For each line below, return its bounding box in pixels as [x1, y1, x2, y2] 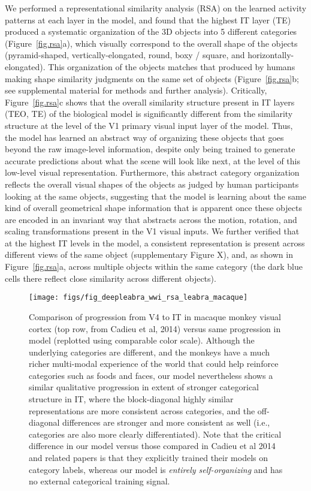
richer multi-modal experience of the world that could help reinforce [29, 357, 279, 370]
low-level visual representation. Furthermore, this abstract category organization [5, 166, 300, 179]
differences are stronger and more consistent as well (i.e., [62, 416, 270, 429]
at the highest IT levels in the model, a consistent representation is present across [5, 236, 305, 249]
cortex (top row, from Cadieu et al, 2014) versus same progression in [29, 322, 281, 335]
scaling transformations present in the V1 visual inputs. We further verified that [5, 225, 300, 237]
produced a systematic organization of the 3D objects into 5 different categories [5, 25, 297, 38]
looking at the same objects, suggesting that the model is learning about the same [5, 189, 306, 202]
